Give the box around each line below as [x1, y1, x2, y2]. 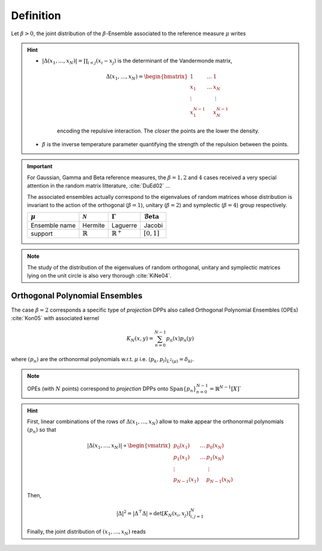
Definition [11, 9, 61, 22]
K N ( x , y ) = [126, 335, 154, 343]
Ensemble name [30, 221, 76, 229]
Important [27, 163, 53, 170]
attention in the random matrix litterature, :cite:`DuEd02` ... [27, 182, 171, 189]
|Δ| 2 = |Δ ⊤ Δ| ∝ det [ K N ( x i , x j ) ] [116, 509, 191, 518]
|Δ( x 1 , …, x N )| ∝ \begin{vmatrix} [86, 442, 172, 450]
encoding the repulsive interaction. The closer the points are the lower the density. [57, 127, 259, 134]
